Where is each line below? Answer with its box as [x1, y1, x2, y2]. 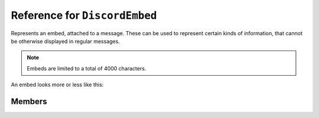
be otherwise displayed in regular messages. [11, 38, 121, 45]
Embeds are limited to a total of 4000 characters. [27, 65, 147, 72]
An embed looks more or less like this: [11, 81, 104, 88]
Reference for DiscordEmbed [11, 9, 157, 22]
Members [11, 96, 47, 106]
